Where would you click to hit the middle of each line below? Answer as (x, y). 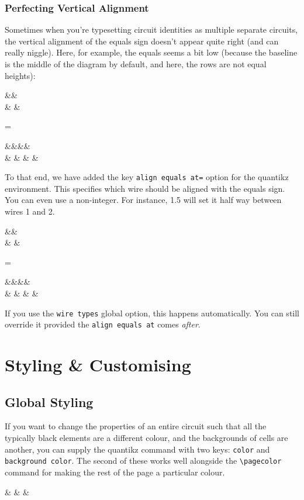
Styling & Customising (98, 365)
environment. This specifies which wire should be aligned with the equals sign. (145, 188)
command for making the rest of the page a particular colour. (115, 472)
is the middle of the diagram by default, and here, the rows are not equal (136, 64)
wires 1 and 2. (30, 211)
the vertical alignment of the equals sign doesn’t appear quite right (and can (142, 41)
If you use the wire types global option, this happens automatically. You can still (152, 313)
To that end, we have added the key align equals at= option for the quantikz (147, 177)
